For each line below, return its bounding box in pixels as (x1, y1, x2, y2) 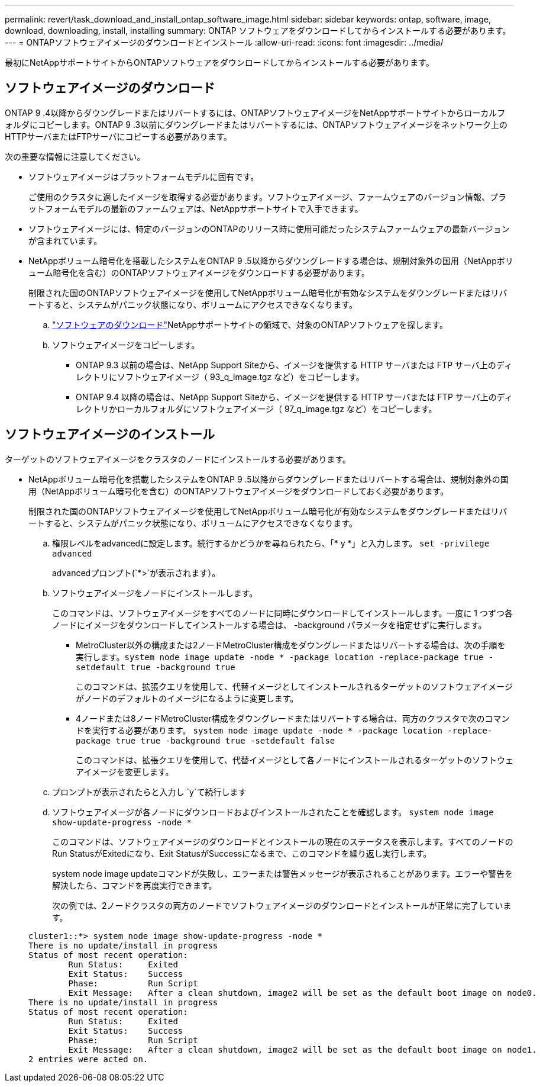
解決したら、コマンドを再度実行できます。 (52, 880, 217, 890)
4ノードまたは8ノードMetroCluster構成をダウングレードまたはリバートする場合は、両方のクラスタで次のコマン (76, 713, 510, 723)
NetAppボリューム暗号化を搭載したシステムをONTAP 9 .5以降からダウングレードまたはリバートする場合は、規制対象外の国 (28, 474, 509, 484)
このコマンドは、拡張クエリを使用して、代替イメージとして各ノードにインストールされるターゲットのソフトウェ (76, 754, 513, 765)
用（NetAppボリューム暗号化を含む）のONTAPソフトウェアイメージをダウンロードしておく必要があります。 (28, 485, 449, 496)
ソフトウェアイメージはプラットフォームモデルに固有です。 (28, 171, 259, 182)
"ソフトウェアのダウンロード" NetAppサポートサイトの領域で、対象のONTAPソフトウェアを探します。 (52, 319, 448, 330)
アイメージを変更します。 (76, 766, 174, 777)
